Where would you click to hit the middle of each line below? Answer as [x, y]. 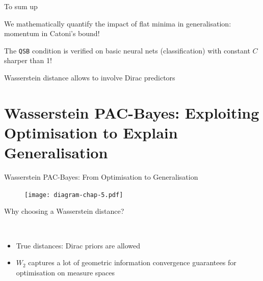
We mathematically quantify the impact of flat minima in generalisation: [118, 23]
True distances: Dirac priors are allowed [78, 245]
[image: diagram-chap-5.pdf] [74, 195]
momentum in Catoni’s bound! [52, 33]
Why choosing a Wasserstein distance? [64, 211]
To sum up [21, 6]
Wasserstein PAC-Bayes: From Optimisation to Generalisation [101, 177]
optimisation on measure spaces [65, 272]
